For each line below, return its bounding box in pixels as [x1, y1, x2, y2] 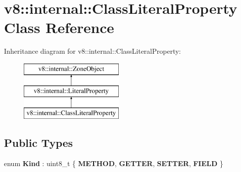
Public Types [4, 135, 73, 150]
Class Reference [4, 17, 114, 37]
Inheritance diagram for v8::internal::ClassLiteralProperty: [4, 46, 181, 56]
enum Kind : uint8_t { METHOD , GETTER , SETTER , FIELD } [4, 158, 223, 169]
